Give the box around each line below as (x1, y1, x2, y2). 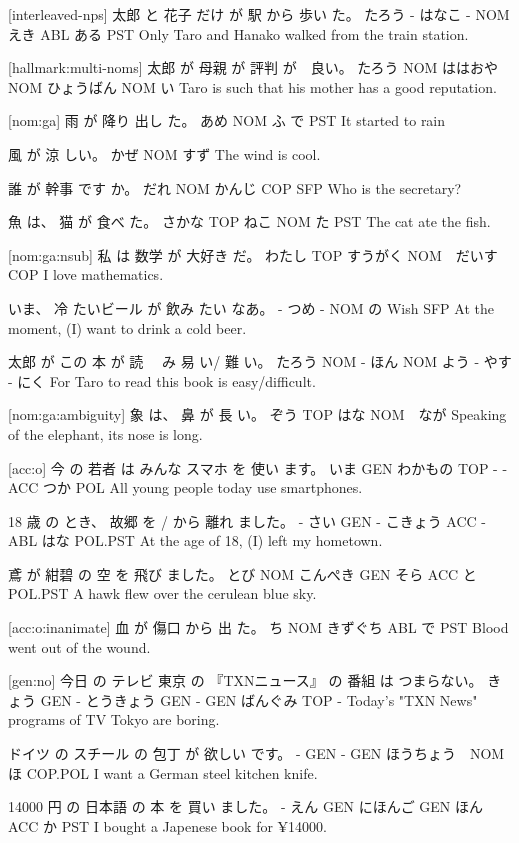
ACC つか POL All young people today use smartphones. (8, 477, 363, 498)
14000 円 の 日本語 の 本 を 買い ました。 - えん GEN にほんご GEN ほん (8, 796, 483, 817)
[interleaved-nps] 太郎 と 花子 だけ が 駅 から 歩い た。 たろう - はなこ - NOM (8, 4, 510, 24)
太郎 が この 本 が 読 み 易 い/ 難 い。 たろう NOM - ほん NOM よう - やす (8, 351, 512, 372)
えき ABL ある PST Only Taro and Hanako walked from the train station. (8, 23, 469, 44)
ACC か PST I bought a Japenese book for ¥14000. (8, 815, 328, 836)
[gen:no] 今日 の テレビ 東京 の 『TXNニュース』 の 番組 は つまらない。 (8, 670, 483, 691)
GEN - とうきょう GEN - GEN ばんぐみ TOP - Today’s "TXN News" (40, 689, 478, 710)
